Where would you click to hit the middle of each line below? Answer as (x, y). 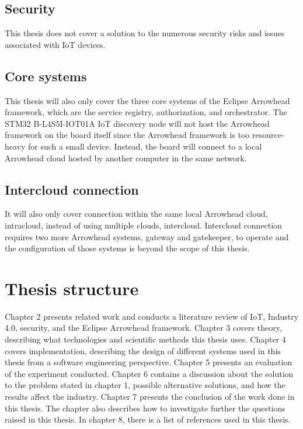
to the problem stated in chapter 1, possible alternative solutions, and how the (145, 385)
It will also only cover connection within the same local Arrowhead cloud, (136, 214)
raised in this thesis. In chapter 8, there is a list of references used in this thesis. (148, 419)
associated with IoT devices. (55, 44)
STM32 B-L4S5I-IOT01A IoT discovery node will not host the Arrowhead (137, 123)
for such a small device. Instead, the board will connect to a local (145, 146)
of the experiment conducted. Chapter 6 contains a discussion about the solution (149, 373)
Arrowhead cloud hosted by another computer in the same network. (126, 158)
